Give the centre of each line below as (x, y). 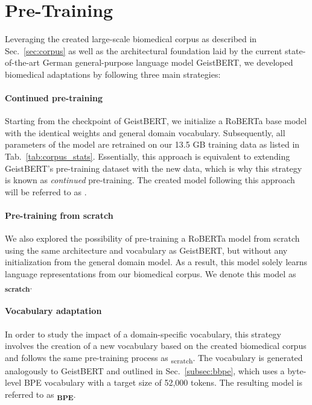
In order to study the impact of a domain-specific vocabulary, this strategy (143, 334)
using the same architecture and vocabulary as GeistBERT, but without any (146, 250)
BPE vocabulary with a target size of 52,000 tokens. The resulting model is (163, 382)
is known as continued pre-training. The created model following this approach (150, 180)
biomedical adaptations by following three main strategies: (113, 74)
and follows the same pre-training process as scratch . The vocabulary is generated (154, 358)
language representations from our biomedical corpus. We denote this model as (151, 274)
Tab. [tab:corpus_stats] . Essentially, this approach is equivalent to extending (148, 156)
